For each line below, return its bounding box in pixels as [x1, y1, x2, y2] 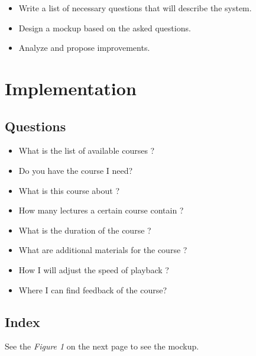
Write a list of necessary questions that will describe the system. [18, 2, 252, 14]
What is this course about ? [18, 184, 120, 196]
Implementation [5, 76, 137, 100]
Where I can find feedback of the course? [18, 283, 167, 296]
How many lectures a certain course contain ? [18, 204, 184, 216]
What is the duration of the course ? [18, 224, 151, 236]
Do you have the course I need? [18, 164, 133, 176]
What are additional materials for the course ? [18, 244, 187, 256]
